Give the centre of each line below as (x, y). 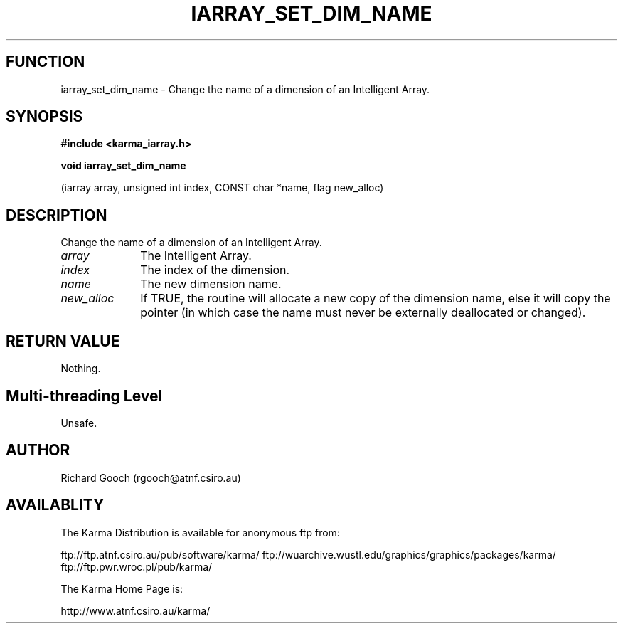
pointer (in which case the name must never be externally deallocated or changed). (363, 313)
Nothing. (81, 369)
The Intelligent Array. (196, 256)
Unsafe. (79, 423)
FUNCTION (46, 62)
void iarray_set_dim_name (123, 166)
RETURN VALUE (63, 341)
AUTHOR (38, 450)
